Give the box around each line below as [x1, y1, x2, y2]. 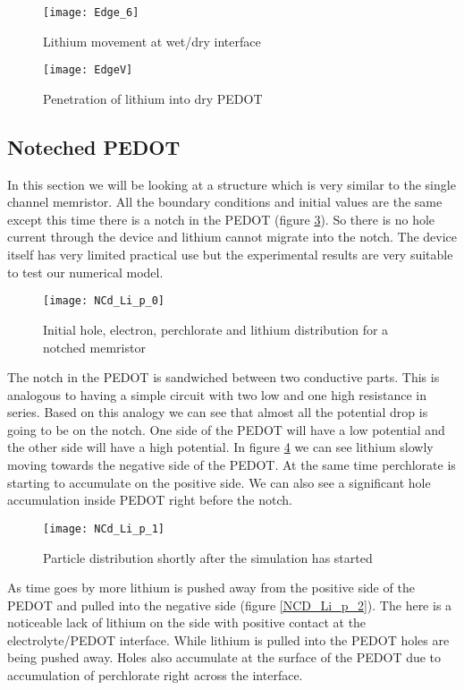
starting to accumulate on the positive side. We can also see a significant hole [7, 473, 431, 491]
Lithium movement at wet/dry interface [43, 31, 261, 50]
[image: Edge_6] [43, 6, 139, 19]
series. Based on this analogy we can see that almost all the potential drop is [7, 403, 428, 422]
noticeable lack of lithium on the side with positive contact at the [7, 613, 367, 632]
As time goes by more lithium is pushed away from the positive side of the [7, 578, 415, 597]
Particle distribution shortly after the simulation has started [43, 548, 373, 566]
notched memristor [43, 337, 146, 356]
